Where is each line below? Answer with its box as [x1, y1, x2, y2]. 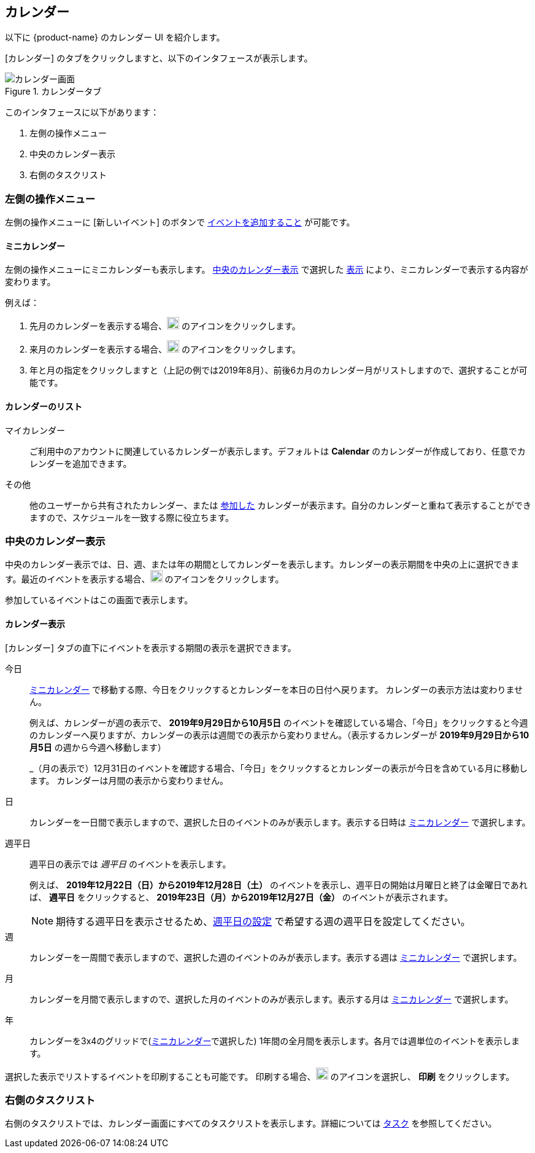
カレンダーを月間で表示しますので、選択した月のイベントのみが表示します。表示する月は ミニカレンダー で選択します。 [29, 993, 514, 1004]
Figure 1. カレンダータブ [5, 86, 102, 97]
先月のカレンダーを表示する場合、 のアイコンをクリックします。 [29, 321, 301, 332]
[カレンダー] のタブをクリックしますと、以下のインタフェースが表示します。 [5, 53, 313, 64]
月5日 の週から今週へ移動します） [29, 741, 166, 752]
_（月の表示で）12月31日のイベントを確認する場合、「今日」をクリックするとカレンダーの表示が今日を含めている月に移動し [29, 762, 528, 773]
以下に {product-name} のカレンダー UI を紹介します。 [5, 32, 225, 43]
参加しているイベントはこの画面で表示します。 [5, 595, 193, 606]
